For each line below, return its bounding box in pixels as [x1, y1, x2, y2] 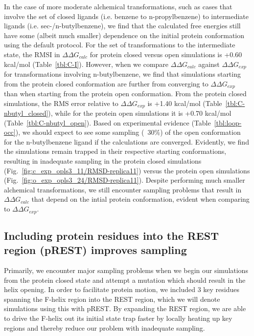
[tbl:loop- [214, 117, 242, 127]
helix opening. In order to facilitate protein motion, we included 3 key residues [4, 284, 239, 294]
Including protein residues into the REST [4, 228, 219, 243]
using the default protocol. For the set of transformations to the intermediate [4, 40, 235, 50]
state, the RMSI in [4, 49, 60, 59]
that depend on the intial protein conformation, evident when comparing [31, 194, 250, 204]
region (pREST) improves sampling [4, 242, 187, 257]
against [198, 59, 220, 69]
